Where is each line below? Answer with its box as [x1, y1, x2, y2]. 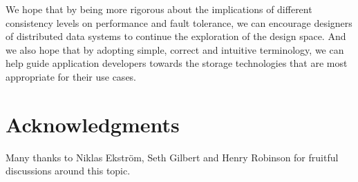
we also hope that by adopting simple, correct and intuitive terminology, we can [6, 42, 344, 57]
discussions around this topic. [6, 163, 131, 178]
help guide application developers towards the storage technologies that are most [6, 56, 348, 70]
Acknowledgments [6, 110, 180, 138]
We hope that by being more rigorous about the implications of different [6, 2, 312, 16]
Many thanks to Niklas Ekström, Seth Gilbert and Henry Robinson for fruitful [6, 150, 339, 164]
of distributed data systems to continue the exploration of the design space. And [6, 29, 346, 43]
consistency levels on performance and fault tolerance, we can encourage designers [6, 15, 352, 30]
